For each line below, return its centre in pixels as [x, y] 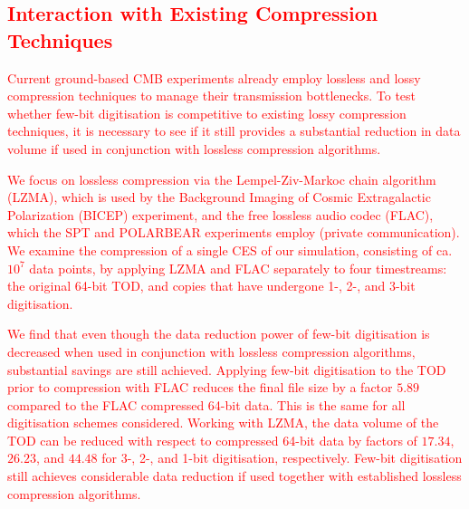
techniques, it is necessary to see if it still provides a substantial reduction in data [234, 131]
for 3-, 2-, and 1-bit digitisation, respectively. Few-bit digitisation [282, 458]
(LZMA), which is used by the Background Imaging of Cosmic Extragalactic [219, 197]
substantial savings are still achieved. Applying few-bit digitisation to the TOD [227, 369]
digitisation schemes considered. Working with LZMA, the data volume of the [223, 423]
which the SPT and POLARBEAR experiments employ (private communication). [234, 232]
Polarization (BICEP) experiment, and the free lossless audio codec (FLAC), [220, 214]
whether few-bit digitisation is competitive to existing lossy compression [207, 113]
